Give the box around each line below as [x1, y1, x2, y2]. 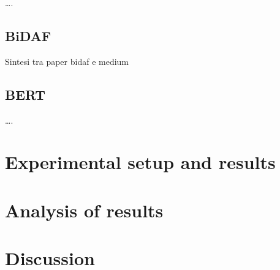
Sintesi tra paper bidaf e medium [5, 54, 129, 67]
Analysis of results [5, 197, 164, 222]
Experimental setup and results [5, 149, 276, 174]
